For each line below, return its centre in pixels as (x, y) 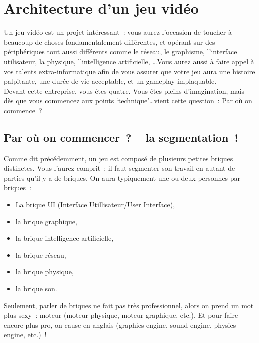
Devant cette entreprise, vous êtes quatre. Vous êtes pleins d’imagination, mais (124, 91)
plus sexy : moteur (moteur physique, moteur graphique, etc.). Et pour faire (121, 315)
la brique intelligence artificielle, (65, 238)
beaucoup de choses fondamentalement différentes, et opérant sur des (110, 42)
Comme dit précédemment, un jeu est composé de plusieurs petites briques (119, 158)
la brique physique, (45, 271)
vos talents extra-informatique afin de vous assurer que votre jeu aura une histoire (129, 71)
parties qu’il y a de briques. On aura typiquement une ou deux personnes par (122, 177)
